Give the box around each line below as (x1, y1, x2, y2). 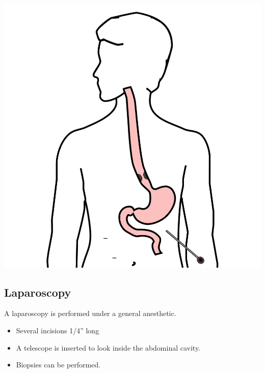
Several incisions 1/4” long (16, 325, 99, 336)
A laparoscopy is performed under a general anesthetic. (4, 308, 176, 319)
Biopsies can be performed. (16, 359, 101, 370)
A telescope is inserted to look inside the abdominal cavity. (16, 342, 201, 353)
